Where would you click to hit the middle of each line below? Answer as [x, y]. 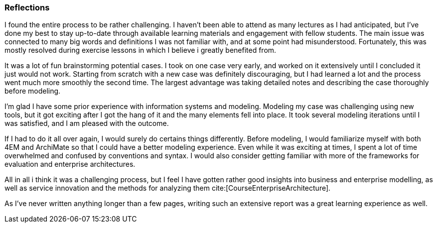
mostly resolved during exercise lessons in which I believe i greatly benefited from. [141, 50]
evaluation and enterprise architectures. [70, 164]
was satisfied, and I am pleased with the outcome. [87, 123]
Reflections [27, 7]
